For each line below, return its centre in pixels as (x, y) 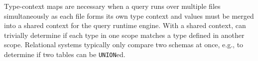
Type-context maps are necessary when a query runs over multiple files (112, 6)
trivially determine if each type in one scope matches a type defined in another (124, 35)
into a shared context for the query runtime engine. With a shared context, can (125, 25)
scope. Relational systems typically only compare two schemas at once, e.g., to (124, 45)
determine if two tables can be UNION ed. (65, 54)
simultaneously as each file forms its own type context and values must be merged (129, 15)
